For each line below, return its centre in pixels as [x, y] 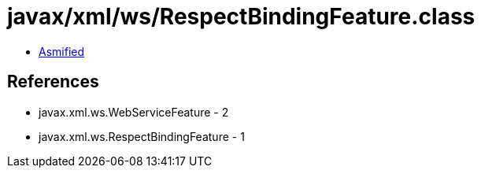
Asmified [62, 51]
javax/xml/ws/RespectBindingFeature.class [241, 17]
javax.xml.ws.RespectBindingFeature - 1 [142, 136]
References [53, 82]
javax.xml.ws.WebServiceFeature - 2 [134, 112]
